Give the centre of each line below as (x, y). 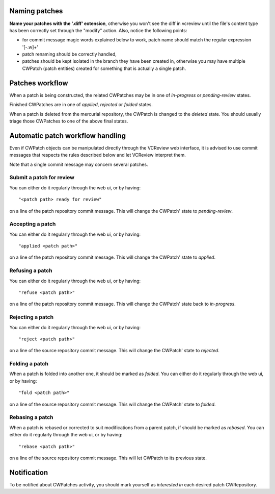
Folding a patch (29, 364)
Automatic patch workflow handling (67, 135)
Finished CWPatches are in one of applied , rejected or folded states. (81, 105)
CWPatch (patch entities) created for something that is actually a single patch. (104, 68)
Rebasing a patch (31, 417)
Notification (29, 472)
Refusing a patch (31, 270)
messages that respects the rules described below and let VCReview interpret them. (98, 155)
